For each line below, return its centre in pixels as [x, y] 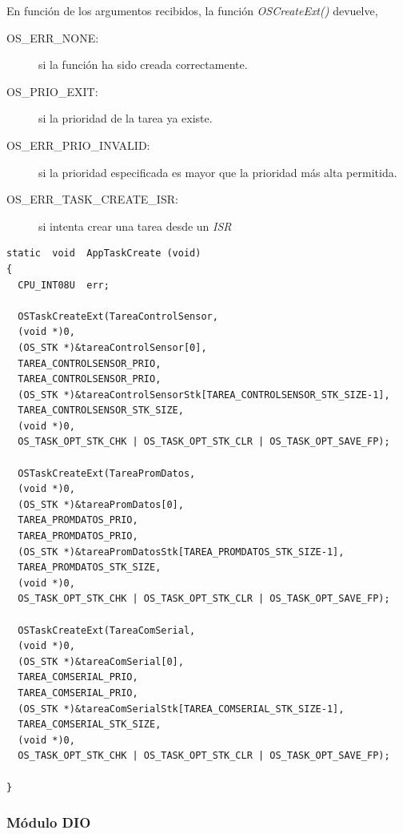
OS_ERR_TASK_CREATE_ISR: [92, 199]
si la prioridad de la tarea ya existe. [126, 118]
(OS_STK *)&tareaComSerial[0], [101, 661]
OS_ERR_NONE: [53, 37]
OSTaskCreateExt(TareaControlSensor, [118, 316]
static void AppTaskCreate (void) [104, 254]
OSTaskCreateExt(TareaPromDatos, [107, 473]
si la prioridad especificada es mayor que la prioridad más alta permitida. [218, 172]
